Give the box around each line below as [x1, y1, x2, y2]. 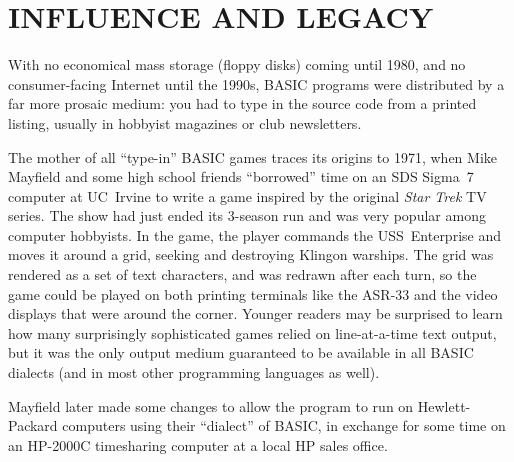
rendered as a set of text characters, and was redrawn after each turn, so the [8, 264, 477, 285]
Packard [8, 415, 58, 436]
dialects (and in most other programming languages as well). [8, 362, 380, 383]
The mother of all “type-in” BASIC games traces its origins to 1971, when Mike [8, 146, 498, 167]
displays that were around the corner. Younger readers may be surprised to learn [8, 303, 503, 324]
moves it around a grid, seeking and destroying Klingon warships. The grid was [8, 244, 494, 265]
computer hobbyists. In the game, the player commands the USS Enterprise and [8, 224, 501, 245]
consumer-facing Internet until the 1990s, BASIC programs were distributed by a [8, 73, 505, 94]
